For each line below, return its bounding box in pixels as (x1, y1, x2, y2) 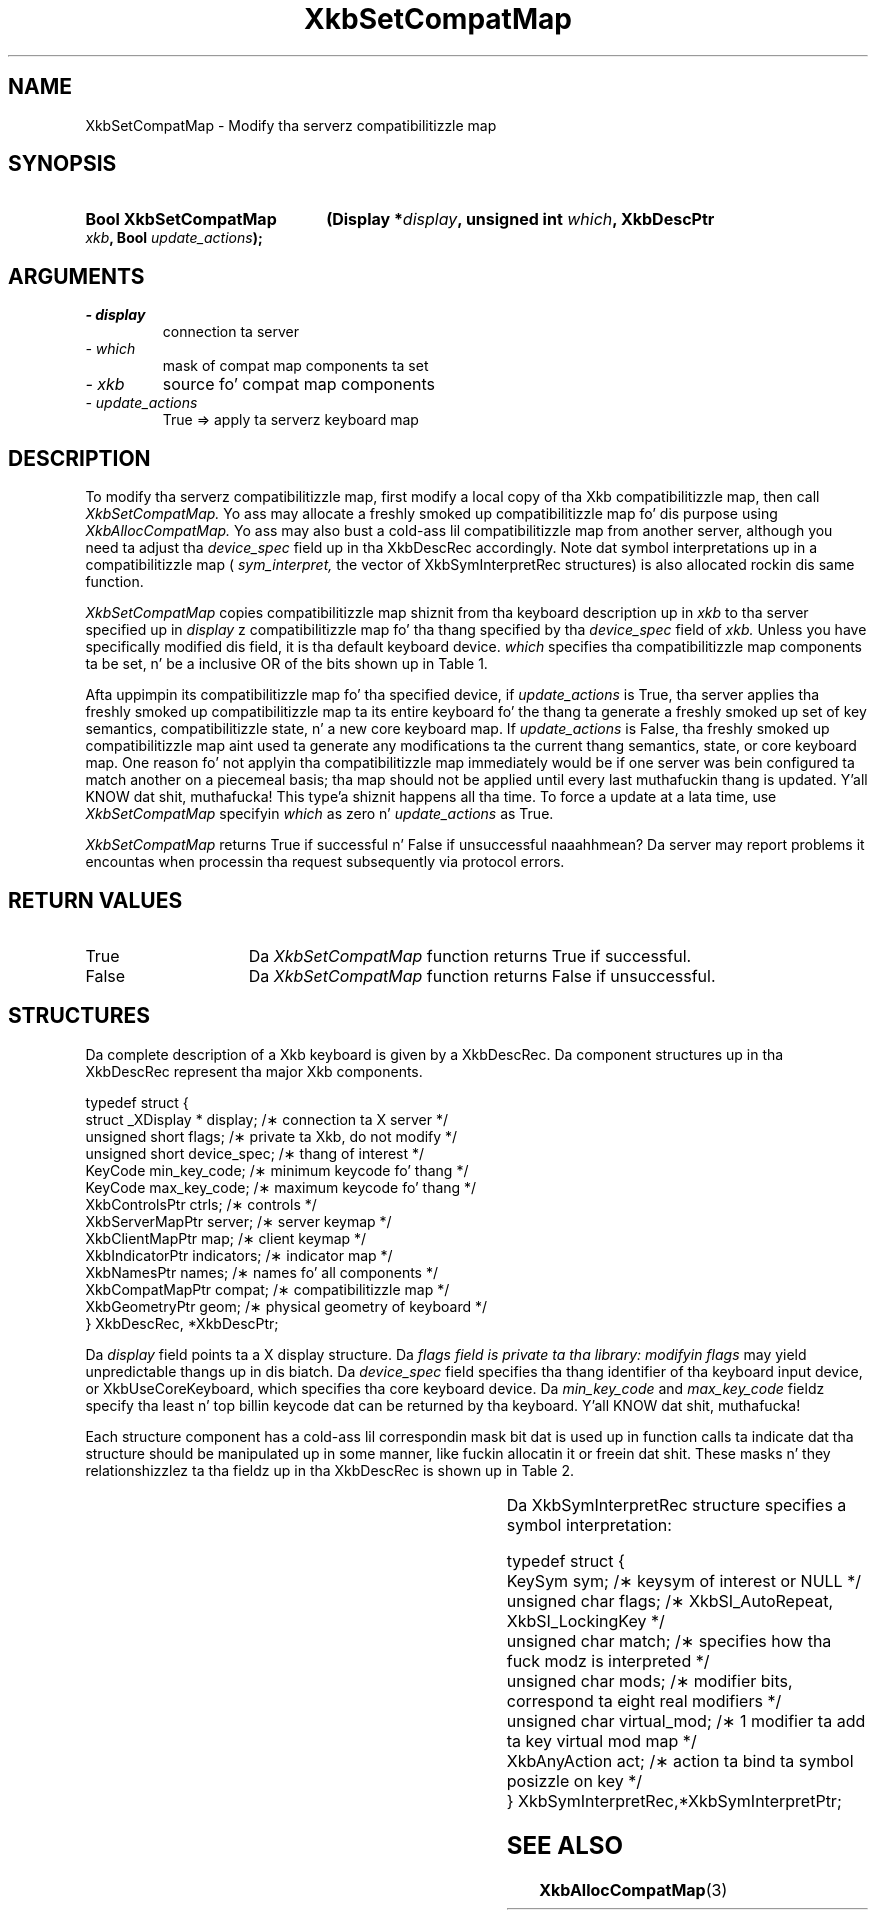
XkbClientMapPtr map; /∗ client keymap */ (85, 1229, 367, 1247)
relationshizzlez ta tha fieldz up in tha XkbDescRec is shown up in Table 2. (85, 1461, 574, 1479)
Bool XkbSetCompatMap (85, 209, 277, 230)
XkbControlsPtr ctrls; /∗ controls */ (85, 1195, 317, 1213)
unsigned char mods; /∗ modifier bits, (506, 1670, 793, 1691)
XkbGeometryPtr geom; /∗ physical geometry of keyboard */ (85, 1297, 487, 1315)
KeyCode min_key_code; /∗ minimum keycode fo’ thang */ (85, 1161, 469, 1179)
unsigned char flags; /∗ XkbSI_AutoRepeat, (506, 1590, 834, 1611)
